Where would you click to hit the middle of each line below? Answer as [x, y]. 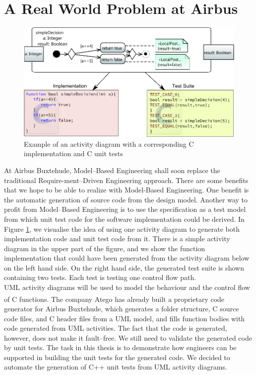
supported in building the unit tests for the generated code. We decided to [117, 357]
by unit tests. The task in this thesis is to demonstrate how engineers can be [120, 347]
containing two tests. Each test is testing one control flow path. [100, 277]
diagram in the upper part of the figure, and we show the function [105, 248]
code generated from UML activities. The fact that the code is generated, [116, 328]
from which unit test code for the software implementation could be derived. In [124, 219]
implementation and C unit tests [73, 153]
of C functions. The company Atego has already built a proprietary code [114, 299]
